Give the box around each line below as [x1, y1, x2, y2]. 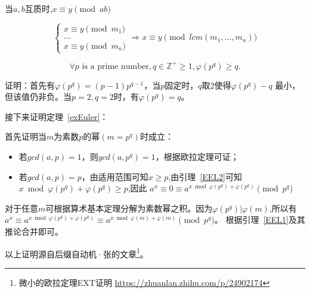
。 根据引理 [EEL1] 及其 [214, 213, 306, 226]
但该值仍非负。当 [5, 90, 72, 103]
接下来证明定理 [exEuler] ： [5, 110, 108, 122]
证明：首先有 [5, 78, 55, 91]
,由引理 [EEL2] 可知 [168, 170, 242, 182]
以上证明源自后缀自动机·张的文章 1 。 [5, 245, 148, 260]
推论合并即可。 [5, 225, 63, 238]
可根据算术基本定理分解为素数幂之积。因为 [45, 201, 213, 214]
